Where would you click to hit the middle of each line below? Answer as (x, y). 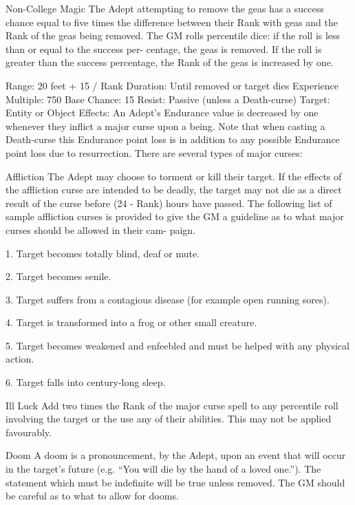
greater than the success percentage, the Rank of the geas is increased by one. (170, 62)
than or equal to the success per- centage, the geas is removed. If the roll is (164, 49)
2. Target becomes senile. (58, 276)
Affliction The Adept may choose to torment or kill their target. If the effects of (174, 176)
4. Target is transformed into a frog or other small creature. (131, 322)
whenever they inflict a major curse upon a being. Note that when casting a (165, 126)
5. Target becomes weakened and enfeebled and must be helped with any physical (177, 345)
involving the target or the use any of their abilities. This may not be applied (169, 419)
